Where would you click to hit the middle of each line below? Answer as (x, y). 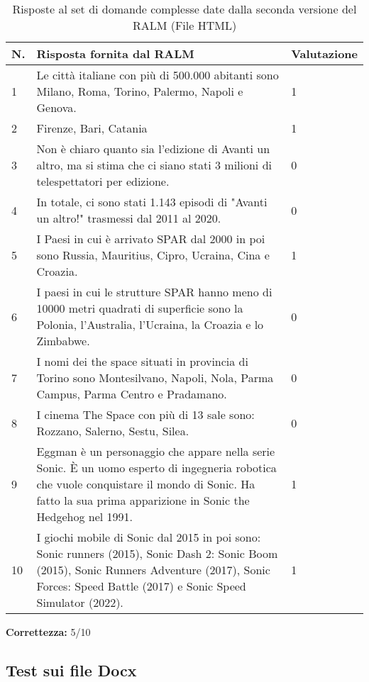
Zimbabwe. (63, 341)
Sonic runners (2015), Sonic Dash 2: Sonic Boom (157, 553)
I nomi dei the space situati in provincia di (142, 361)
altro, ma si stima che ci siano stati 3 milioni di (154, 165)
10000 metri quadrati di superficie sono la (140, 308)
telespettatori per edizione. (103, 181)
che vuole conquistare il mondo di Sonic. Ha (146, 484)
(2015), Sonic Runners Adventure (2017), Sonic (153, 570)
